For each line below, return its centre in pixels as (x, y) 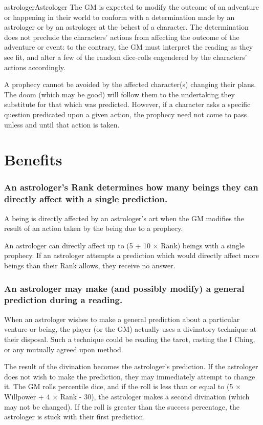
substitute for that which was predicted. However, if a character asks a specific (127, 104)
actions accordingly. (35, 67)
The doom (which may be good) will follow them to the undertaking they (119, 94)
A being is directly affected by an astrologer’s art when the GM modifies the (124, 218)
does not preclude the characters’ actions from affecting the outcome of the (122, 37)
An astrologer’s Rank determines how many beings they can (131, 187)
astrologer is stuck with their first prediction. (75, 417)
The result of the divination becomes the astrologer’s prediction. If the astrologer (131, 366)
